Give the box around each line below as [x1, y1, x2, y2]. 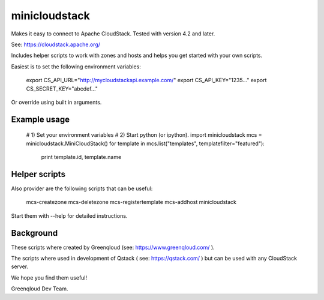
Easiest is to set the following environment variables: [11, 63, 141, 70]
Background [11, 228, 58, 238]
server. [11, 263, 29, 270]
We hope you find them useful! [11, 274, 88, 281]
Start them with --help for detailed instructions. [11, 212, 128, 219]
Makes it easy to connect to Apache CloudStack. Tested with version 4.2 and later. [11, 30, 215, 37]
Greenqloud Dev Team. [11, 285, 68, 292]
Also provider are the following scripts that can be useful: [11, 185, 153, 192]
